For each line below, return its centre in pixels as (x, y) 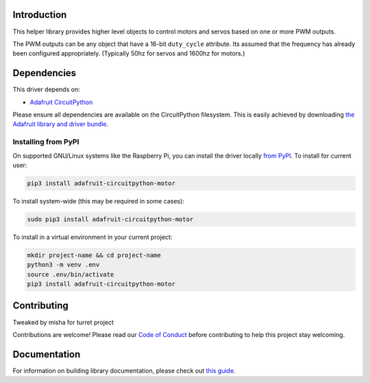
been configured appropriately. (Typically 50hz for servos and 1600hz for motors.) (129, 53)
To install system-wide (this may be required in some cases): (99, 201)
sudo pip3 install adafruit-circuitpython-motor (110, 219)
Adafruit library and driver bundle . (61, 124)
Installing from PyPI (46, 142)
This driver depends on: (46, 90)
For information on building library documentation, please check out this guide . (124, 371)
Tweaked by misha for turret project (63, 322)
